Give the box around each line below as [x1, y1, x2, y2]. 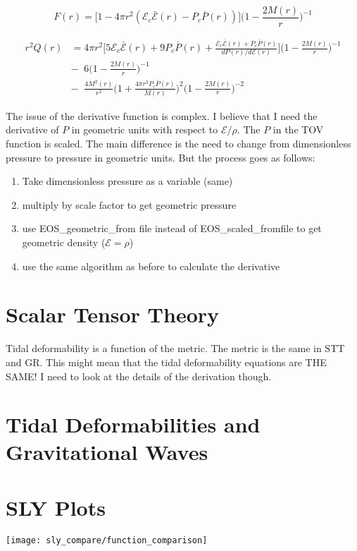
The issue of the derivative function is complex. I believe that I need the [6, 108, 318, 123]
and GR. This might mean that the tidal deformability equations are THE [6, 354, 327, 369]
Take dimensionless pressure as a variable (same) [22, 174, 233, 188]
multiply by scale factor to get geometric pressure [22, 197, 237, 212]
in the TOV [273, 122, 324, 137]
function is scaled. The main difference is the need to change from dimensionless [6, 136, 351, 151]
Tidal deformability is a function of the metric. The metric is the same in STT [6, 341, 345, 356]
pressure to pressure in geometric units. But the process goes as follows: [6, 150, 315, 164]
